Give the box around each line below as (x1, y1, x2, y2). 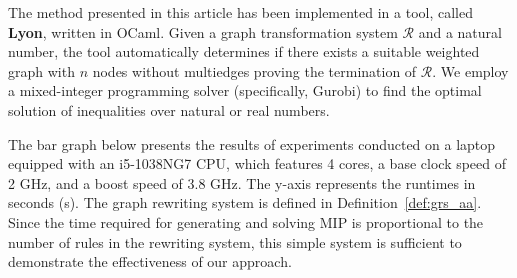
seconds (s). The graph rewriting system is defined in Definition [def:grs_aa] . (8, 192, 482, 213)
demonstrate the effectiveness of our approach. (8, 251, 292, 272)
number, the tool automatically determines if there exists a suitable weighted (8, 41, 480, 62)
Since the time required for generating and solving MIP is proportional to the (8, 211, 484, 232)
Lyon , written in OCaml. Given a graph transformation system (8, 21, 398, 42)
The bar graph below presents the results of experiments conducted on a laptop (8, 133, 496, 154)
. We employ (432, 60, 509, 81)
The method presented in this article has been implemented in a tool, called (8, 2, 474, 22)
